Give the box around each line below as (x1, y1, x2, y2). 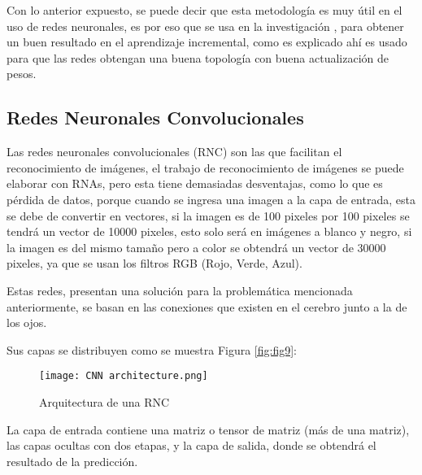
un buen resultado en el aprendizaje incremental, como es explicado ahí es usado (7, 33, 407, 50)
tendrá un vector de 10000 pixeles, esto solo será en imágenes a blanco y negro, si (7, 223, 412, 240)
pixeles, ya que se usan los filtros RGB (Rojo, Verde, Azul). (7, 255, 302, 272)
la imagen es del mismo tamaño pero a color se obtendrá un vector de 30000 (7, 238, 386, 255)
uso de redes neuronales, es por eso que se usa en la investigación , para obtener (7, 17, 404, 34)
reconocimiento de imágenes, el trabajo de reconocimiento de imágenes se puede (7, 159, 404, 176)
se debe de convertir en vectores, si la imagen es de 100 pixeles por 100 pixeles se (7, 207, 410, 224)
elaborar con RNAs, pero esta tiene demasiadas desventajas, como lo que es (7, 175, 383, 192)
